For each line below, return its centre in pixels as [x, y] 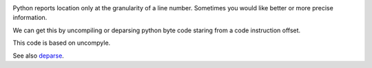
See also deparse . [39, 56]
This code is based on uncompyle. [62, 43]
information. [30, 18]
